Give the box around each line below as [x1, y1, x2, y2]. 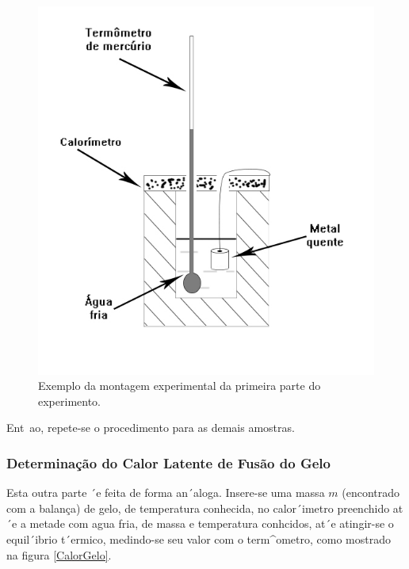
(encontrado [342, 484, 400, 501]
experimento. [38, 392, 101, 409]
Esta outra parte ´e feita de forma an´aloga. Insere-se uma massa [6, 484, 325, 501]
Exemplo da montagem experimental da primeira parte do [38, 377, 321, 394]
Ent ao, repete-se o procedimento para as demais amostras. [6, 419, 295, 436]
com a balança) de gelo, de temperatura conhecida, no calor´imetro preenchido [6, 499, 390, 516]
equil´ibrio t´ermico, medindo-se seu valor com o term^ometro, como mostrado [6, 531, 391, 547]
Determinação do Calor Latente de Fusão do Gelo [6, 453, 331, 472]
